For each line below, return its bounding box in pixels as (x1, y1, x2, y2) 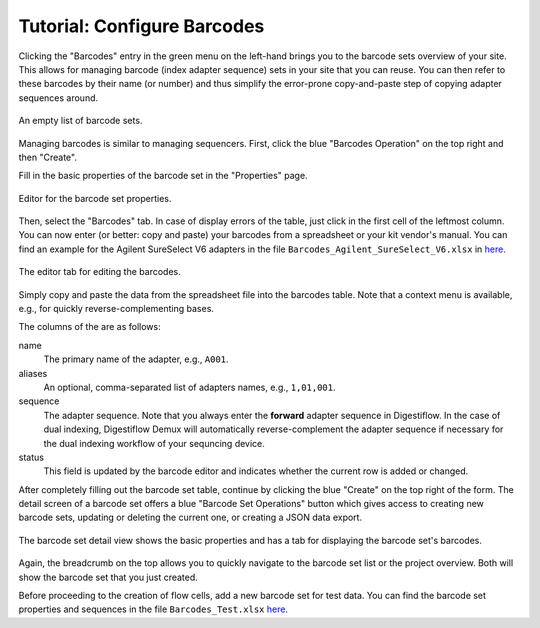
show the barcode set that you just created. (18, 571, 199, 583)
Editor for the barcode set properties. (18, 192, 172, 204)
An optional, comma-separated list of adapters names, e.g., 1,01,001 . (43, 381, 336, 393)
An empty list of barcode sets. (18, 115, 143, 127)
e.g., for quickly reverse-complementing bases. (18, 303, 215, 315)
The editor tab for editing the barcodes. (18, 266, 181, 278)
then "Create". (18, 151, 77, 163)
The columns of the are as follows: (18, 321, 161, 333)
